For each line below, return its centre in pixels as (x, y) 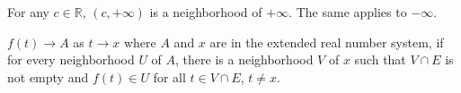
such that (380, 59)
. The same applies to (348, 12)
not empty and (48, 76)
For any (28, 12)
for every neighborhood (71, 59)
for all (169, 76)
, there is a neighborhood (244, 59)
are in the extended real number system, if (327, 42)
